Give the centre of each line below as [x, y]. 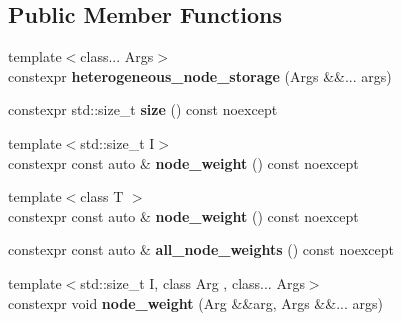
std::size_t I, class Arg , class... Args [192, 282]
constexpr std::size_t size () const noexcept [143, 109]
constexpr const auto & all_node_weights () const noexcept [201, 249]
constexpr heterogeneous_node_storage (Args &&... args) [200, 75]
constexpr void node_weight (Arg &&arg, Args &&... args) [195, 302]
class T [102, 196]
